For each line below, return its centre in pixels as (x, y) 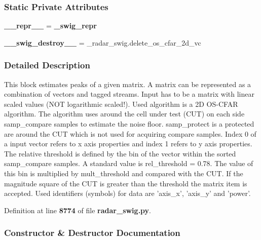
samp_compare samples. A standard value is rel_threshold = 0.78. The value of (129, 163)
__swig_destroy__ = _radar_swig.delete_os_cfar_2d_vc (103, 42)
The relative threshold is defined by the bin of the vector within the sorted (120, 153)
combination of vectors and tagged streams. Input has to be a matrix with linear (129, 94)
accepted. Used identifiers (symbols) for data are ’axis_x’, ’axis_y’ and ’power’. (127, 193)
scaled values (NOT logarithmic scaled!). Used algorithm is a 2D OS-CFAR (121, 104)
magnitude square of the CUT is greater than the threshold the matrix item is (126, 183)
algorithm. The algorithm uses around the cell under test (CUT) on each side (124, 114)
